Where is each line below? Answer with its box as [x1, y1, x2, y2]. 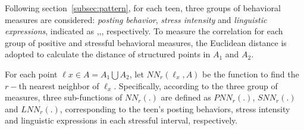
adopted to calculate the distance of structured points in [5, 48, 211, 60]
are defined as [161, 91, 211, 103]
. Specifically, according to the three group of [114, 79, 278, 92]
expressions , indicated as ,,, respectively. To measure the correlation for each [5, 25, 283, 37]
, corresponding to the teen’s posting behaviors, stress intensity [59, 102, 290, 115]
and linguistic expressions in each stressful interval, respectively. [5, 114, 238, 126]
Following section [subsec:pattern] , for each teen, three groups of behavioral [5, 2, 281, 14]
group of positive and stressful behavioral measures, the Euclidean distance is [5, 36, 287, 48]
